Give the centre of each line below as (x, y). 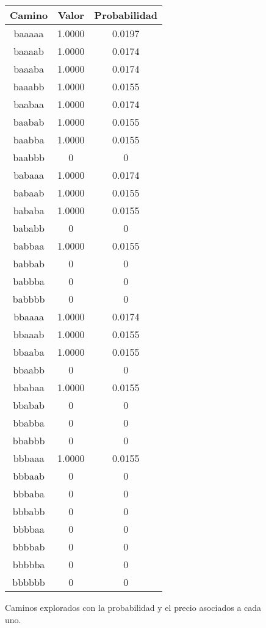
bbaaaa (29, 316)
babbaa (29, 246)
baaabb (29, 86)
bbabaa (29, 387)
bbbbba (29, 564)
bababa (29, 210)
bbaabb (29, 370)
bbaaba (29, 352)
